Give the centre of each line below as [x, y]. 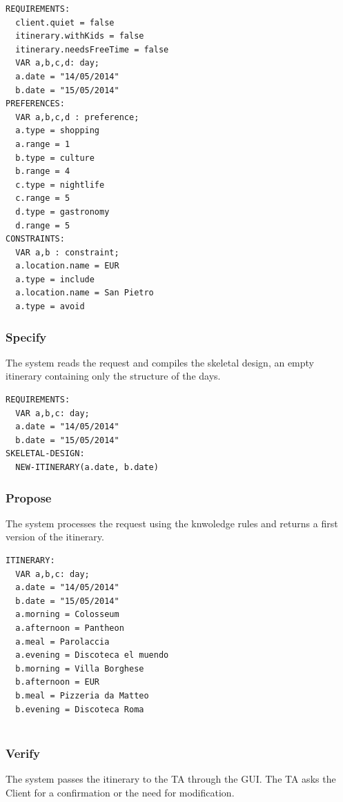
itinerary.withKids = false [80, 36]
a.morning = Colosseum [67, 615]
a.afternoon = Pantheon [70, 628]
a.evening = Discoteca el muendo [92, 655]
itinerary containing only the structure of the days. [113, 376]
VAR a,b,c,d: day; [58, 63]
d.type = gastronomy [62, 212]
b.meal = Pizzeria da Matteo [82, 695]
